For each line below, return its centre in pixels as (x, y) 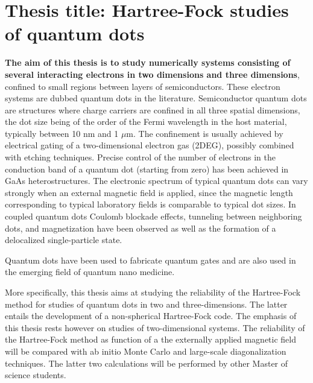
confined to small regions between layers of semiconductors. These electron (143, 86)
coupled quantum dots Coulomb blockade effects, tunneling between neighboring (153, 216)
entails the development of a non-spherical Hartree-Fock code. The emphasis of (151, 316)
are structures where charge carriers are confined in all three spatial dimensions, (153, 109)
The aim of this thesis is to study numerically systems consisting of (148, 62)
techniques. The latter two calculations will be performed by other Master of (147, 363)
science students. (36, 375)
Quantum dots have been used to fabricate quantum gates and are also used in (150, 260)
